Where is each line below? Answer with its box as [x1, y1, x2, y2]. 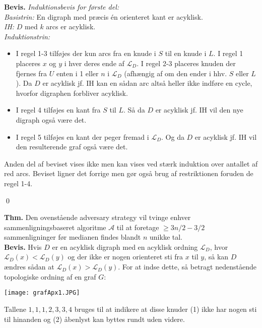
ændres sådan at [4, 261, 54, 272]
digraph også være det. [16, 114, 87, 125]
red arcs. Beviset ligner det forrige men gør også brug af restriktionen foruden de [4, 168, 253, 179]
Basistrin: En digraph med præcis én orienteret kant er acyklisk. [4, 11, 203, 22]
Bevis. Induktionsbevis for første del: [4, 2, 119, 12]
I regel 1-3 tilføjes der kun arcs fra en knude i [16, 48, 156, 59]
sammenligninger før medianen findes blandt [4, 232, 141, 242]
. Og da [161, 131, 184, 142]
